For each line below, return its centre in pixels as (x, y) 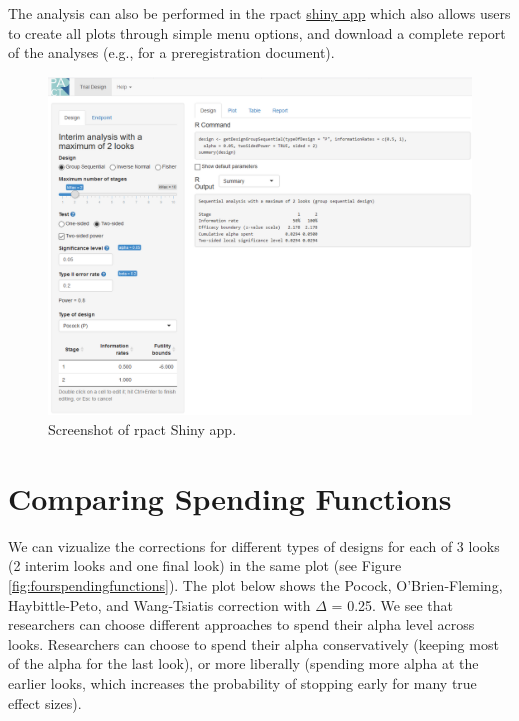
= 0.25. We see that (392, 604)
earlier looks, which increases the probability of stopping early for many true (242, 682)
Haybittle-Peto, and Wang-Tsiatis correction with (159, 604)
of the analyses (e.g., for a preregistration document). (171, 52)
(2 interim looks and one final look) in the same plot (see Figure (205, 565)
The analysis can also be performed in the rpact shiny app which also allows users (259, 13)
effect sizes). (45, 702)
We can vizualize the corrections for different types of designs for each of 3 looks (254, 545)
